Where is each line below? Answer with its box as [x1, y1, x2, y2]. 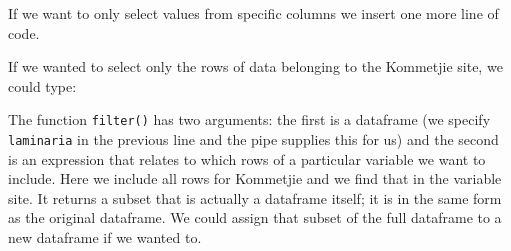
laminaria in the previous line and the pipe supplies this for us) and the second [8, 129, 499, 150]
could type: [8, 75, 77, 96]
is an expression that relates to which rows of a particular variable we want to [8, 148, 486, 169]
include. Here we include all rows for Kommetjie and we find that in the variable [8, 168, 502, 189]
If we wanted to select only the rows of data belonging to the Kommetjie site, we [8, 56, 503, 77]
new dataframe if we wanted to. [8, 227, 202, 248]
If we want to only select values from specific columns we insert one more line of [8, 3, 499, 23]
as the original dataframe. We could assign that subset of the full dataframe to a [8, 207, 502, 228]
